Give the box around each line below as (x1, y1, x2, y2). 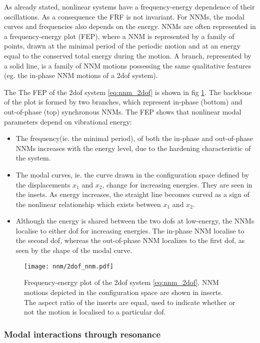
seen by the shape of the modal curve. (15, 245, 132, 255)
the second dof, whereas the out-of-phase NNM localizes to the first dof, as (15, 235, 245, 245)
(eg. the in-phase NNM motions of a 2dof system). (4, 70, 158, 80)
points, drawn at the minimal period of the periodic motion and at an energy (4, 40, 240, 51)
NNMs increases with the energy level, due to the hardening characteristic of (15, 142, 251, 153)
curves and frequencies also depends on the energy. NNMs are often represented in (4, 21, 256, 31)
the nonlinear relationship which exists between (15, 198, 161, 209)
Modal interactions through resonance (4, 327, 161, 340)
